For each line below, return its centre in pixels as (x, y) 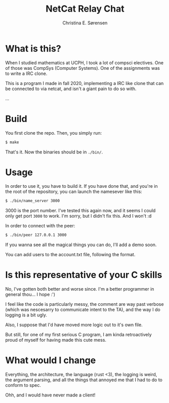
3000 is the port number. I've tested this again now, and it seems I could (80, 211)
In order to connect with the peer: (40, 226)
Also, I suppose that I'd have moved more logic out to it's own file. (74, 325)
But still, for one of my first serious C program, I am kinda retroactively (78, 335)
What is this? (33, 48)
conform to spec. (23, 385)
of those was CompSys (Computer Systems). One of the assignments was (83, 68)
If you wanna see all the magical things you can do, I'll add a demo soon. (81, 245)
